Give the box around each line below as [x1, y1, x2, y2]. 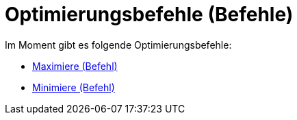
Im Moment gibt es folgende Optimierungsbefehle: [5, 38, 232, 51]
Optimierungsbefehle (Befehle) [5, 3, 294, 26]
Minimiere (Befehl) [32, 81, 115, 93]
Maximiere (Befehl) [32, 60, 118, 72]
